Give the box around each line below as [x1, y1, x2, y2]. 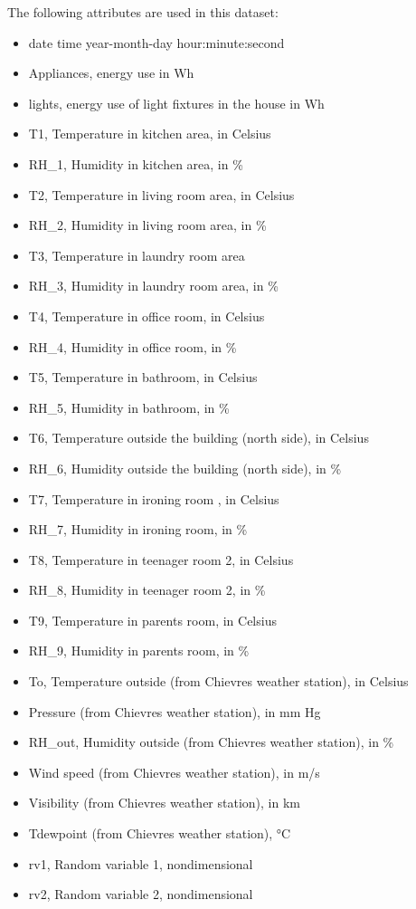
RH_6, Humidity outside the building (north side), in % [28, 458, 342, 477]
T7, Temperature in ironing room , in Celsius [28, 489, 279, 508]
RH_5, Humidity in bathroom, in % [28, 397, 230, 416]
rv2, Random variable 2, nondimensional [28, 885, 253, 904]
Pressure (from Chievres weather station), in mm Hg [28, 702, 321, 721]
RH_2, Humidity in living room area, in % [28, 215, 267, 234]
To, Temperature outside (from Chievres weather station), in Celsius [28, 672, 409, 691]
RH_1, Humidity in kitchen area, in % [28, 154, 243, 173]
